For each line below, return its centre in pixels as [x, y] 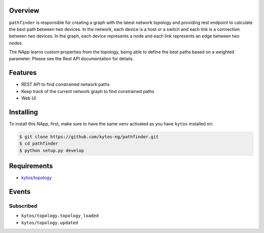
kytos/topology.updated [50, 222]
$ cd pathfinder [39, 144]
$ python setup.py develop [52, 150]
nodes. [16, 43]
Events [20, 192]
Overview [24, 11]
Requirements [31, 166]
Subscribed [23, 206]
